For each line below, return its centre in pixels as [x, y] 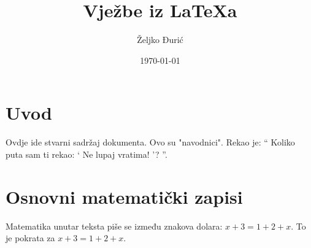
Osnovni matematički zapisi [124, 196]
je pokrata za [30, 238]
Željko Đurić [160, 40]
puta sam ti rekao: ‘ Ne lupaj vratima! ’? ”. [86, 154]
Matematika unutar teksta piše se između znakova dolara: [114, 226]
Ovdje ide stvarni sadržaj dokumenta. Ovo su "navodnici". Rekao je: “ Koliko [150, 142]
